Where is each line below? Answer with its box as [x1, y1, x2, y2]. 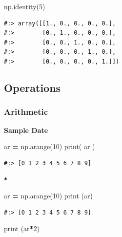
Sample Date [4, 125, 48, 135]
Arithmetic [4, 106, 48, 118]
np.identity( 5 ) [4, 1, 45, 11]
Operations [4, 80, 61, 95]
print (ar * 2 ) [4, 223, 40, 234]
